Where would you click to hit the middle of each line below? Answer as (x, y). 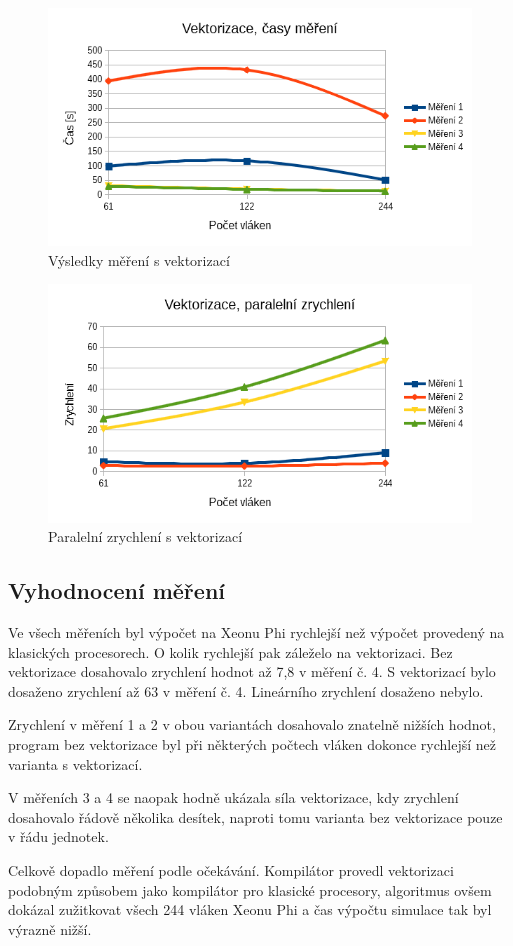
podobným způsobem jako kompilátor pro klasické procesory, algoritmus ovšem (250, 889)
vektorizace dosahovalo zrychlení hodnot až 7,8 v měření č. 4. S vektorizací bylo (252, 671)
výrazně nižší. (50, 928)
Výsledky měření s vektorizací (139, 259)
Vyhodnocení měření (117, 590)
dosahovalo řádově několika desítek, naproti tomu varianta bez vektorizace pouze (255, 816)
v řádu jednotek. (58, 836)
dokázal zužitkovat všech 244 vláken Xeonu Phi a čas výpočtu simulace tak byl (250, 909)
